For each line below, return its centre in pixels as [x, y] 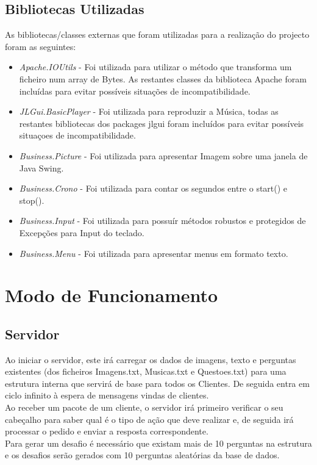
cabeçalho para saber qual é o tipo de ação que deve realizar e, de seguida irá [149, 419]
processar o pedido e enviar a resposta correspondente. [107, 431]
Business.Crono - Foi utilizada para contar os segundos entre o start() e [153, 188]
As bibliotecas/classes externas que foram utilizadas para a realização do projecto [157, 34]
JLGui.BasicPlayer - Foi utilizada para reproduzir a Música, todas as [149, 111]
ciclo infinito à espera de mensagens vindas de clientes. [107, 395]
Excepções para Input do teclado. [82, 232]
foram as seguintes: [41, 46]
